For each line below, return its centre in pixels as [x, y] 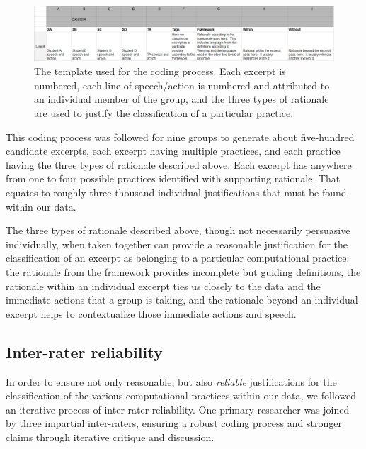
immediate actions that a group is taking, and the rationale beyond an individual [182, 300]
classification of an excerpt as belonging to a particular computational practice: [178, 258]
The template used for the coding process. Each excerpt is [160, 71]
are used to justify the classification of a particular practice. [164, 113]
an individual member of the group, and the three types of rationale [182, 99]
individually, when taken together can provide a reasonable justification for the [177, 244]
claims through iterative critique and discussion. [110, 437]
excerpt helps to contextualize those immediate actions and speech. [151, 313]
